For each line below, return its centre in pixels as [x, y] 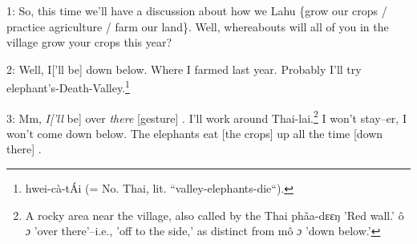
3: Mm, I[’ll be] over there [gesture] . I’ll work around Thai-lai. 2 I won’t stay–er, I [206, 116]
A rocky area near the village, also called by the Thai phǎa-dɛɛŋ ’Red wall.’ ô [215, 215]
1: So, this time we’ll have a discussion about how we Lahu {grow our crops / [197, 10]
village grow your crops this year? [89, 42]
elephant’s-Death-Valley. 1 [68, 87]
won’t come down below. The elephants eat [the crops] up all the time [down [195, 133]
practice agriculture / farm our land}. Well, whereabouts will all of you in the [198, 26]
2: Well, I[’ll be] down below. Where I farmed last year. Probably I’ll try [184, 69]
